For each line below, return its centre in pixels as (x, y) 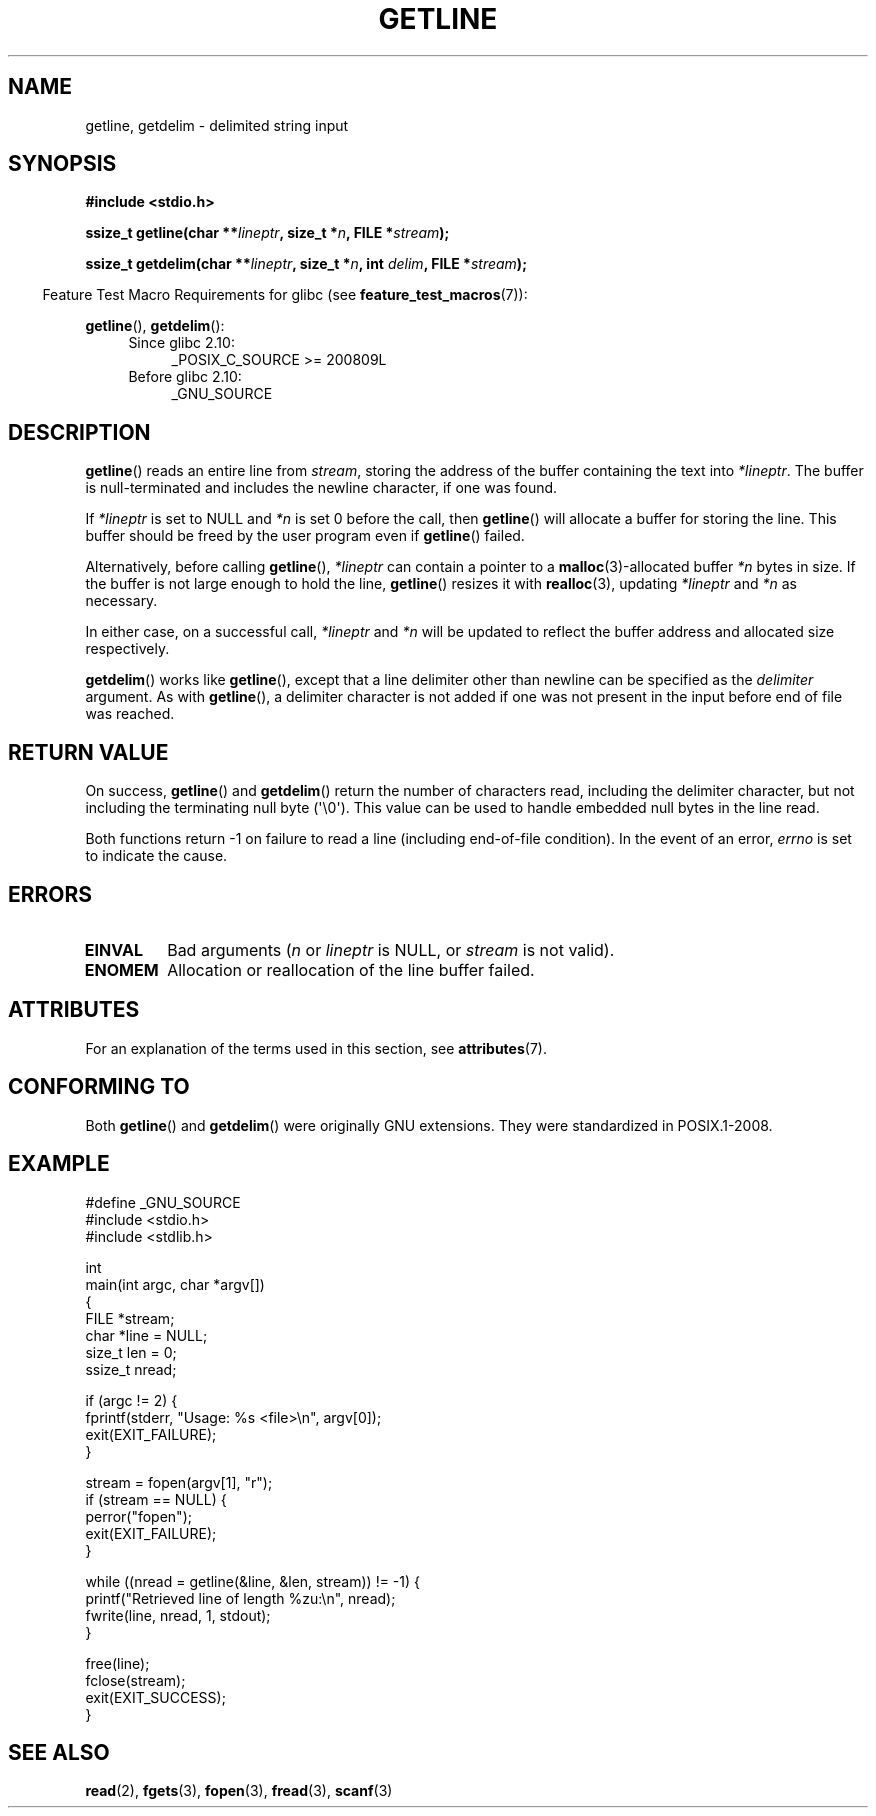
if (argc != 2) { (131, 1400)
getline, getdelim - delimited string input (217, 125)
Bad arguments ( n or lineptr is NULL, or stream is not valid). (391, 949)
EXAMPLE (59, 1164)
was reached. (130, 714)
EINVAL (113, 949)
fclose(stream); (135, 1680)
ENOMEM (121, 969)
